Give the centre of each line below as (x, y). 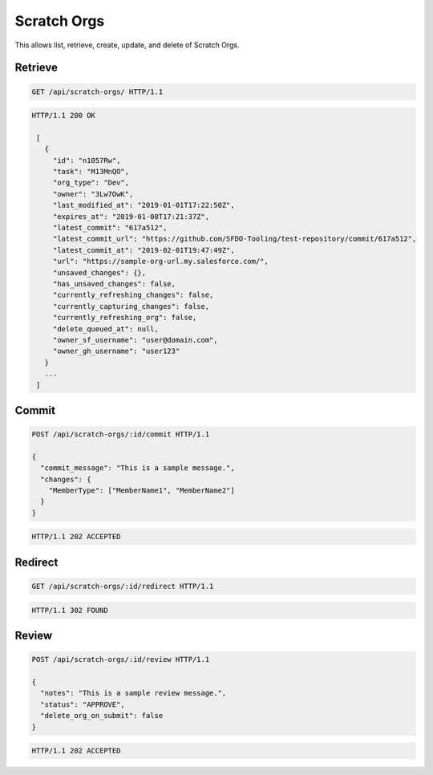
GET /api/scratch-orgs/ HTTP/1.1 (97, 91)
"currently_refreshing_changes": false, (133, 295)
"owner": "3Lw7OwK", (93, 194)
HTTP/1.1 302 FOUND (70, 610)
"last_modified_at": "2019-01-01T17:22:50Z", (144, 205)
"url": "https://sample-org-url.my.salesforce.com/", (160, 262)
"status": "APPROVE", (83, 704)
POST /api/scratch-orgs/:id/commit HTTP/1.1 (121, 434)
